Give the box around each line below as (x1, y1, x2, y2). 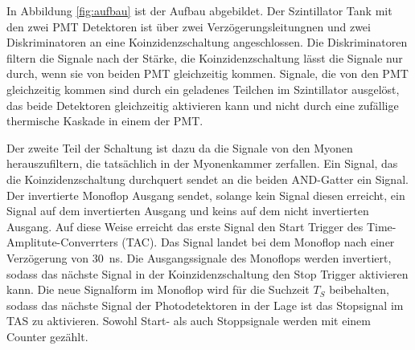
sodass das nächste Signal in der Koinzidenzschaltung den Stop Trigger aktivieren (6, 265, 409, 282)
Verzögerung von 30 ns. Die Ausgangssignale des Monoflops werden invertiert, (6, 249, 392, 266)
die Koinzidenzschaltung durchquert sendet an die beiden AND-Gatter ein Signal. (6, 170, 409, 187)
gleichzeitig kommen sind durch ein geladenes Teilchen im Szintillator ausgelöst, (6, 80, 400, 97)
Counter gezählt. (6, 328, 88, 344)
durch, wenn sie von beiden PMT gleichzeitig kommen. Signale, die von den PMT (6, 65, 409, 82)
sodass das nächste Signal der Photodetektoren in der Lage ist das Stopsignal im (6, 296, 404, 313)
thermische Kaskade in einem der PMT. (6, 112, 203, 129)
